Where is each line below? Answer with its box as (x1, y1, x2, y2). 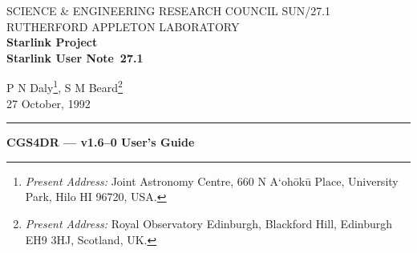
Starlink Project (6, 34, 98, 50)
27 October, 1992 (6, 94, 91, 111)
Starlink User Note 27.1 (6, 49, 144, 66)
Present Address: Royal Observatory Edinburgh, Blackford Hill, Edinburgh (25, 215, 393, 231)
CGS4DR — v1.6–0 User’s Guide (6, 134, 195, 151)
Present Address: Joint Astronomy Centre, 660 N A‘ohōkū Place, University (25, 172, 399, 189)
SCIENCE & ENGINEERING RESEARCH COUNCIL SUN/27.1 (6, 2, 331, 18)
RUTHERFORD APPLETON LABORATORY (6, 18, 240, 34)
